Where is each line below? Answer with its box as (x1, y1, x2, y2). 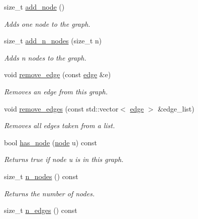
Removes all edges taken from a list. (4, 120, 115, 131)
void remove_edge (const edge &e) (4, 69, 111, 80)
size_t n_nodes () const (4, 171, 78, 181)
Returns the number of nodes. (4, 188, 95, 198)
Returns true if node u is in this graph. (4, 154, 124, 165)
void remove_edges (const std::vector (4, 103, 119, 114)
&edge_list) (157, 103, 194, 114)
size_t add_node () (4, 2, 65, 12)
